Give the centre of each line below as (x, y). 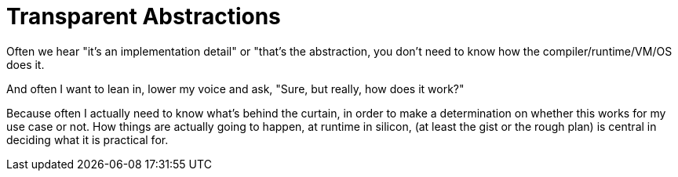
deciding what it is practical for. (87, 139)
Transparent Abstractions (144, 16)
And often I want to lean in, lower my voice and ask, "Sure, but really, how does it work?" (235, 88)
